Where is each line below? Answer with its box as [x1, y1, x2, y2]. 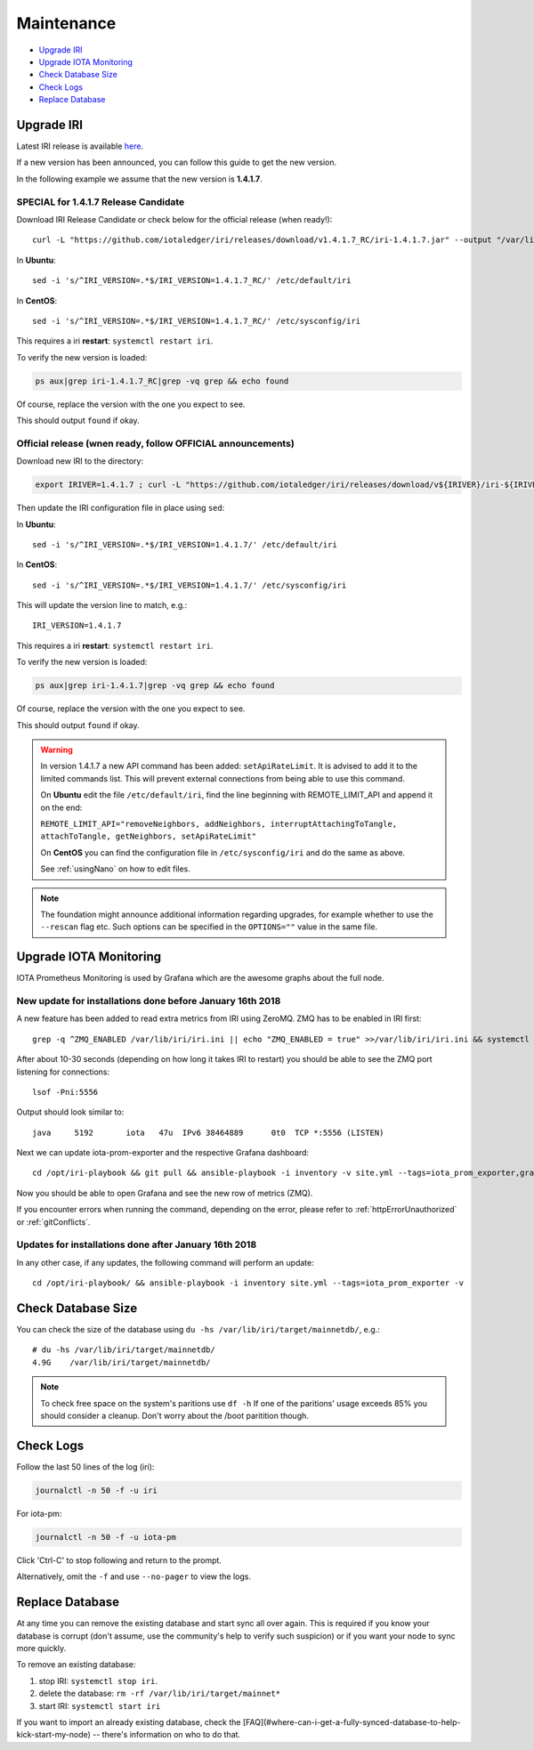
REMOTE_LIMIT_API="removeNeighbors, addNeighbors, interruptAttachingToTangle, [40, 819, 398, 829]
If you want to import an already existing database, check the [16, 1716, 241, 1727]
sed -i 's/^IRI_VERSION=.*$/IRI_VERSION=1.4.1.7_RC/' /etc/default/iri [32, 276, 352, 286]
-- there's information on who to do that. [92, 1730, 240, 1740]
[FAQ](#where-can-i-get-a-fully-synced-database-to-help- [242, 1716, 461, 1727]
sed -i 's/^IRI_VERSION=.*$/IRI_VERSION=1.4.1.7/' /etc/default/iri [32, 539, 337, 549]
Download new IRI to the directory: [16, 456, 144, 466]
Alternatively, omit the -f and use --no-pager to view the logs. [16, 1571, 251, 1582]
